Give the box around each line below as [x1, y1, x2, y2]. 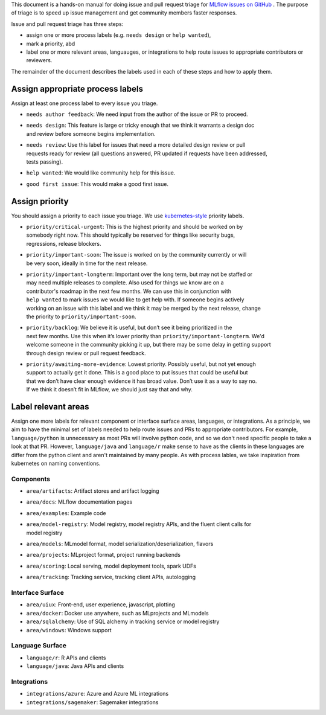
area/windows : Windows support [26, 626, 112, 633]
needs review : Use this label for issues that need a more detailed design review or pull [26, 141, 246, 149]
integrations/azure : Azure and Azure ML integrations [26, 690, 169, 697]
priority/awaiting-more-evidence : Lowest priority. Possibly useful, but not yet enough [26, 360, 256, 368]
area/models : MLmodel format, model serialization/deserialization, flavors [26, 540, 214, 548]
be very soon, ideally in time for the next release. [26, 260, 148, 267]
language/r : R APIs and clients [26, 654, 106, 661]
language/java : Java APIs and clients [26, 662, 124, 670]
